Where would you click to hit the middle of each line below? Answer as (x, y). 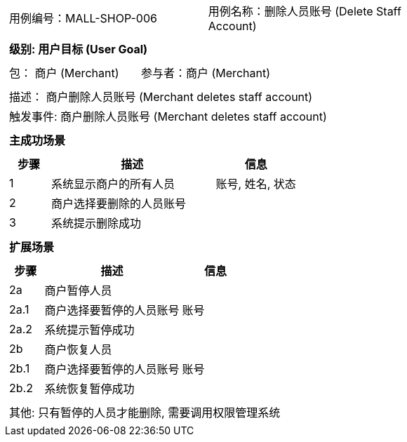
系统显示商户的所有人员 (113, 184)
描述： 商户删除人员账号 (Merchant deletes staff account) (161, 97)
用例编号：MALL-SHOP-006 (83, 18)
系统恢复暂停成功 (89, 389)
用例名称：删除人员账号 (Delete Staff (305, 11)
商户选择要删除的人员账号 (119, 203)
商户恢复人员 (78, 349)
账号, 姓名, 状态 (256, 184)
